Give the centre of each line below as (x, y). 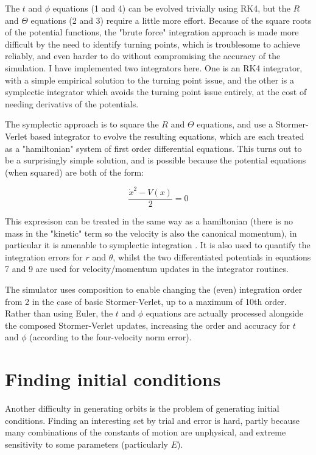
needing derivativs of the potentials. (72, 103)
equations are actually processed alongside (225, 313)
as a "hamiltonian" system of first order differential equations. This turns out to (153, 148)
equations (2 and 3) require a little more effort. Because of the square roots (171, 20)
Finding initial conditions (113, 379)
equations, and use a (235, 124)
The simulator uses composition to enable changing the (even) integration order (154, 289)
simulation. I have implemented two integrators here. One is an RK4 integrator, (154, 67)
